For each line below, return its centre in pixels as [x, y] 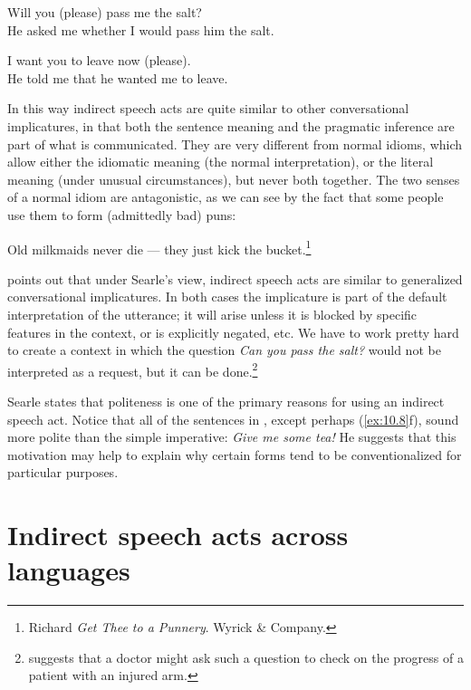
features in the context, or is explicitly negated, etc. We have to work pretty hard [233, 332]
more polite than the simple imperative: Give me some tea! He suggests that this [232, 437]
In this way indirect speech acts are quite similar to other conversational [208, 108]
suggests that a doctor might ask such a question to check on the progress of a [246, 657]
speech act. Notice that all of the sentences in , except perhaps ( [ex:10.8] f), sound [233, 419]
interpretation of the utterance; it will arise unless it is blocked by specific [212, 314]
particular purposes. [63, 472]
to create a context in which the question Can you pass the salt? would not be [224, 350]
